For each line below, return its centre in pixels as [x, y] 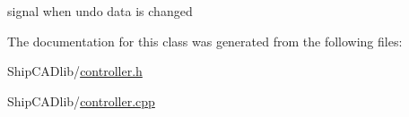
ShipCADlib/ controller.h [75, 71]
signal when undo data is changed [100, 11]
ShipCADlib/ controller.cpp [81, 100]
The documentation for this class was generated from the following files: [205, 41]
